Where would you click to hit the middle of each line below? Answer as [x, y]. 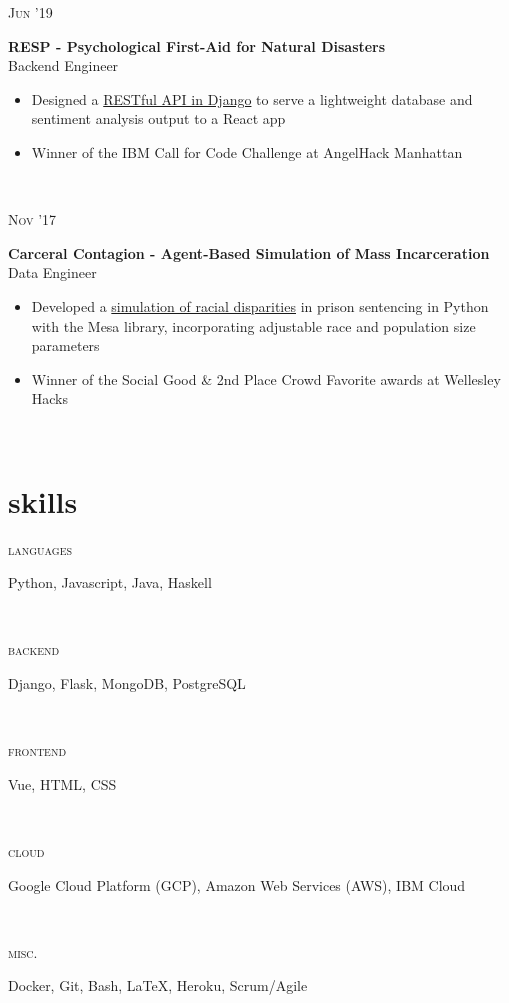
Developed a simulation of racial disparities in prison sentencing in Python [260, 305]
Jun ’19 [30, 12]
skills [43, 500]
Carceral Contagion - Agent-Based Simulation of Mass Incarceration [249, 252]
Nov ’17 [32, 219]
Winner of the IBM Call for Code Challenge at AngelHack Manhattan [247, 151]
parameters [65, 345]
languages [40, 548]
